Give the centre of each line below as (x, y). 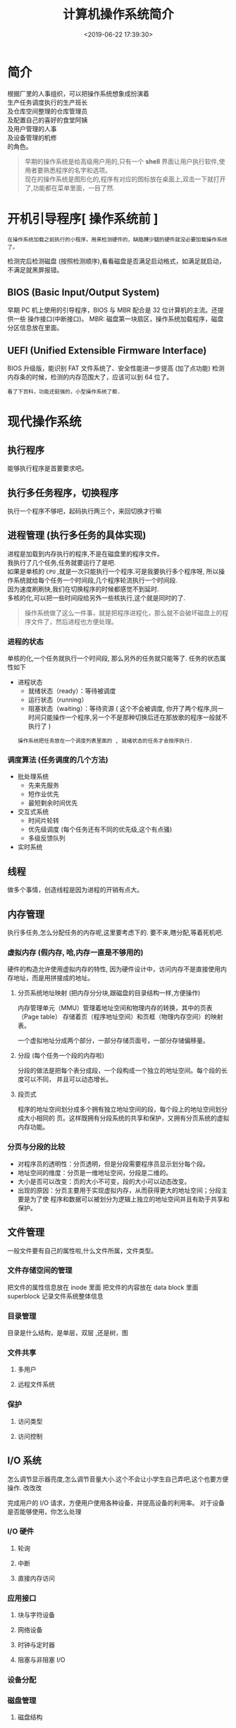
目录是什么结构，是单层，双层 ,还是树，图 (68, 1333)
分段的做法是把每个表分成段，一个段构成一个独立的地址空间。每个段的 (119, 1071)
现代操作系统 (45, 422)
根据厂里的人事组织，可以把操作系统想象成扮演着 (78, 93)
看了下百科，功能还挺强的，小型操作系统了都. (64, 392)
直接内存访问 (36, 1578)
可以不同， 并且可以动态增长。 (68, 1079)
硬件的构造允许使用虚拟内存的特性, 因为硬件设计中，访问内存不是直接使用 (114, 969)
